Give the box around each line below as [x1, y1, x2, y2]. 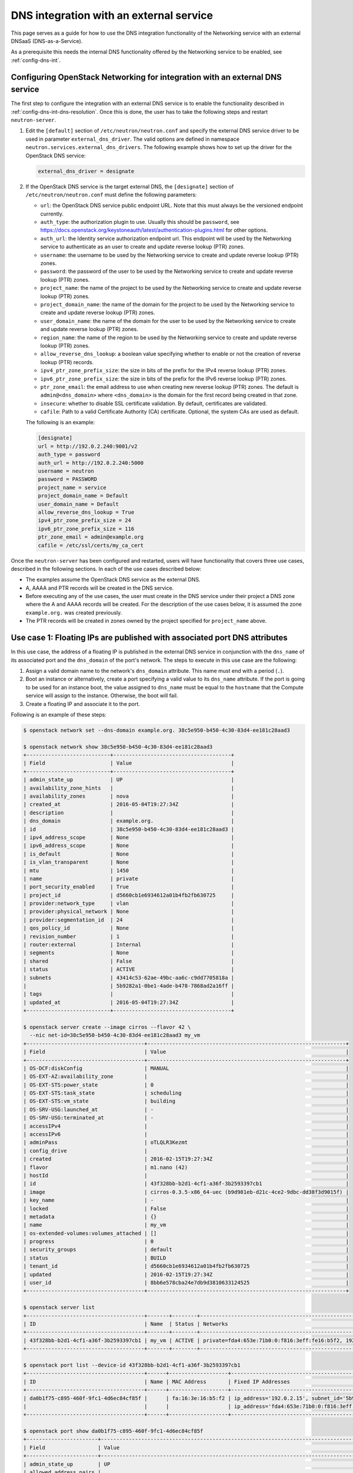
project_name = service [38, 484, 107, 491]
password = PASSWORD [38, 476, 97, 483]
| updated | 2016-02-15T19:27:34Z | [23, 1271, 349, 1278]
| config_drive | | [23, 1147, 349, 1154]
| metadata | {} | [23, 1213, 349, 1220]
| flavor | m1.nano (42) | [23, 1164, 349, 1171]
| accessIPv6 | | [23, 1131, 349, 1138]
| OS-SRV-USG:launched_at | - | [23, 1106, 349, 1113]
